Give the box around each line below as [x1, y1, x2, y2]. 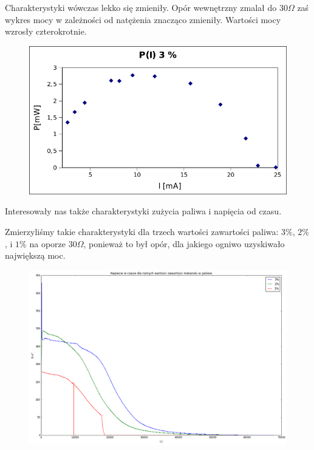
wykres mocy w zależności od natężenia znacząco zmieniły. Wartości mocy [5, 13, 281, 26]
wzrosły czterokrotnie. [5, 25, 87, 38]
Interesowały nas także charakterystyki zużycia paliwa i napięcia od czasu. [5, 205, 282, 217]
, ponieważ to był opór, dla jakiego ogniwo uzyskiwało [83, 237, 285, 250]
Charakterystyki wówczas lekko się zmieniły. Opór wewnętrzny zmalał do [5, 1, 277, 13]
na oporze [29, 237, 66, 250]
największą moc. [5, 249, 66, 262]
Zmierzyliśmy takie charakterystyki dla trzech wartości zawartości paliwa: [5, 225, 279, 238]
